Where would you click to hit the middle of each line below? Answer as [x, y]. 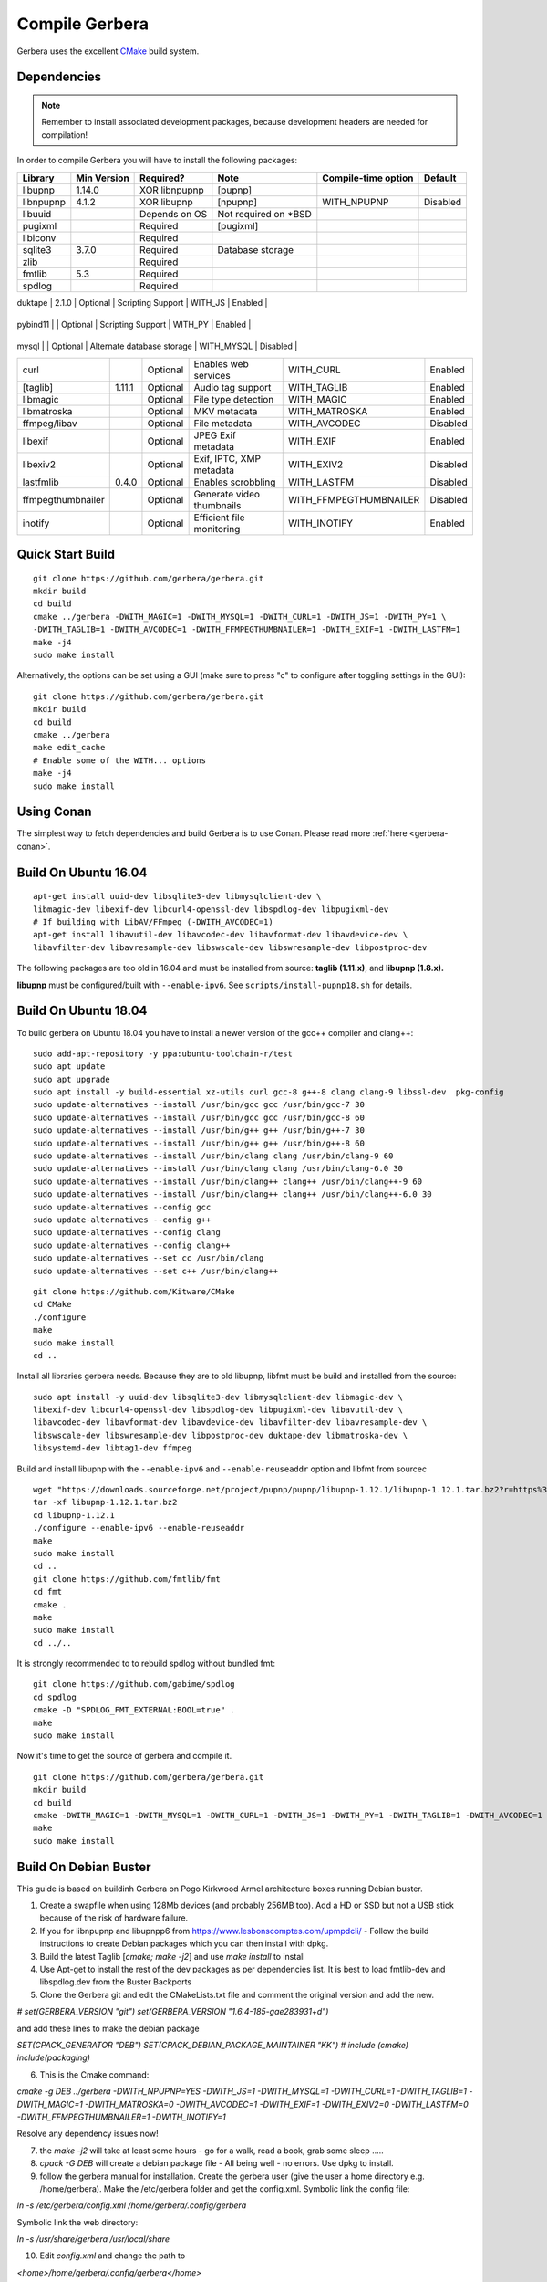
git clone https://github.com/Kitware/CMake [134, 1291]
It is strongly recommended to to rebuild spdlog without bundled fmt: [146, 1664]
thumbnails [217, 505]
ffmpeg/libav [50, 423]
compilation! [65, 135]
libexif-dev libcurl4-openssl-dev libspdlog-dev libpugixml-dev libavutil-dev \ [218, 1410]
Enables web [222, 363]
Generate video [227, 494]
